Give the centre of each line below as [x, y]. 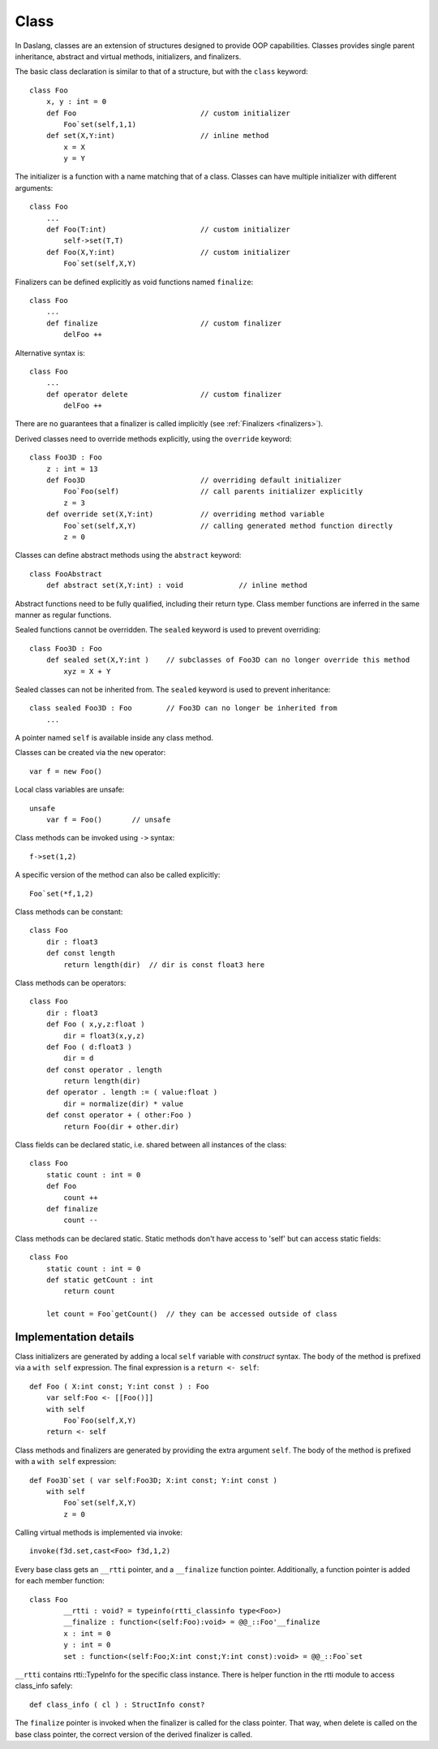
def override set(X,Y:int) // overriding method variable [185, 514]
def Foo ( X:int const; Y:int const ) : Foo [120, 1386]
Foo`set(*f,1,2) [62, 894]
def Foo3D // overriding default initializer [194, 480]
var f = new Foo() [66, 771]
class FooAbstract [66, 574]
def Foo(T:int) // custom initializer [168, 230]
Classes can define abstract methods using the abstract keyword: [128, 555]
